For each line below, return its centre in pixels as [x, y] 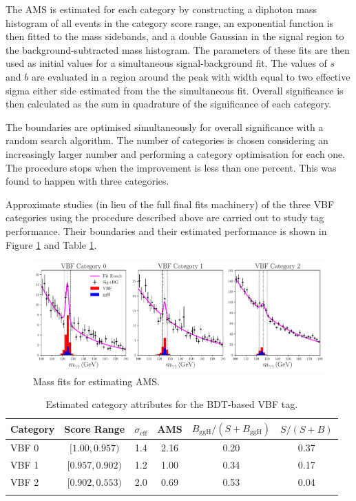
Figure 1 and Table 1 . [51, 244]
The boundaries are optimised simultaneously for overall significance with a [165, 126]
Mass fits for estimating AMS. [96, 381]
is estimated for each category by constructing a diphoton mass [184, 9]
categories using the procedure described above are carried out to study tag [165, 217]
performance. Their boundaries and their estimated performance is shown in [166, 231]
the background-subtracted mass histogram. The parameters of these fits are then [178, 49]
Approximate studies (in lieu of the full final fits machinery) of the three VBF [170, 204]
